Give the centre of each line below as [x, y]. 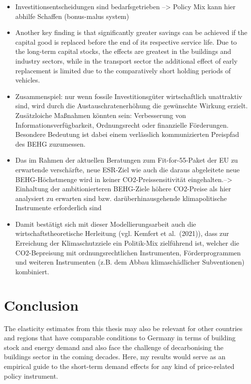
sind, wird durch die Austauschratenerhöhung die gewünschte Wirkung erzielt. [132, 106]
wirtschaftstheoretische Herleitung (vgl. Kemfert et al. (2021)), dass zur [122, 233]
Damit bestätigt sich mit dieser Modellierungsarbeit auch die [106, 224]
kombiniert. [32, 271]
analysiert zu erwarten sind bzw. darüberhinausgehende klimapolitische [121, 198]
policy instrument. [31, 376]
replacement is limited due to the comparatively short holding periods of [123, 70]
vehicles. [28, 80]
